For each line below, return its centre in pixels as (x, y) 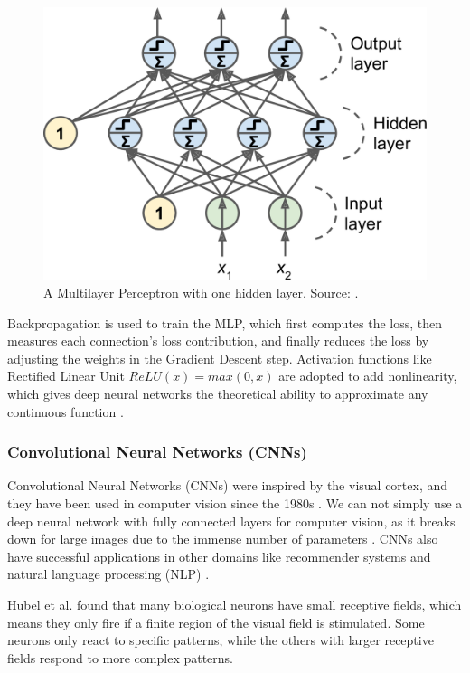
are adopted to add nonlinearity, (368, 376)
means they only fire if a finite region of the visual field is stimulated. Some (216, 622)
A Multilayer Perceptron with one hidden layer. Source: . (201, 293)
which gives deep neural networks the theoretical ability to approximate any (218, 393)
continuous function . (66, 411)
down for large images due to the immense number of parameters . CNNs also (223, 539)
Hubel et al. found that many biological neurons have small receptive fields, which (235, 604)
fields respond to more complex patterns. (121, 657)
